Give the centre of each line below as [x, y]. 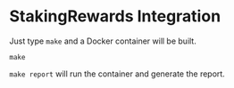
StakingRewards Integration [115, 16]
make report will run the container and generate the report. [117, 74]
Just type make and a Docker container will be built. [103, 41]
